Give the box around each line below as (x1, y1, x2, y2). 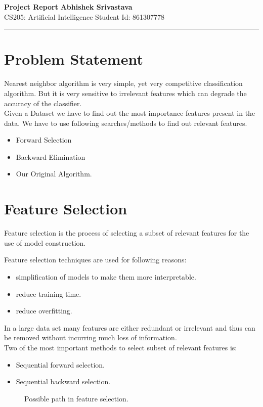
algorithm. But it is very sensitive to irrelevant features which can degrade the (4, 87, 247, 98)
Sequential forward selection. (16, 359, 105, 370)
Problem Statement (4, 49, 143, 69)
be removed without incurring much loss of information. (4, 332, 177, 343)
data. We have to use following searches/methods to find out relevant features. (4, 117, 247, 128)
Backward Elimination (16, 151, 85, 162)
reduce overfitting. (16, 305, 72, 316)
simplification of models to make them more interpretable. (16, 271, 196, 282)
